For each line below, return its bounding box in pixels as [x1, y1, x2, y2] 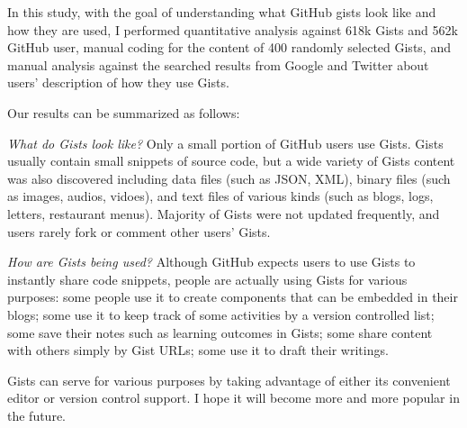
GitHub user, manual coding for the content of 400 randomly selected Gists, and [7, 38, 451, 57]
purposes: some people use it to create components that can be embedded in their [7, 287, 458, 306]
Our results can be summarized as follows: [7, 103, 240, 122]
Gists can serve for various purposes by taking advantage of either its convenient [7, 370, 451, 389]
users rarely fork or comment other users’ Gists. [7, 222, 271, 241]
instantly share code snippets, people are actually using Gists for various [7, 269, 408, 288]
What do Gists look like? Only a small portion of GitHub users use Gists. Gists [7, 133, 444, 152]
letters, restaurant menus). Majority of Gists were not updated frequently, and [7, 204, 440, 223]
